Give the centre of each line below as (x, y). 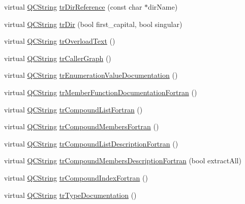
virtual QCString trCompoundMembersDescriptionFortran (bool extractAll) (123, 161)
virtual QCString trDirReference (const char (73, 7)
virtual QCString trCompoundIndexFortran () (76, 177)
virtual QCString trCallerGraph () (58, 58)
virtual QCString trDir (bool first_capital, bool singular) (93, 24)
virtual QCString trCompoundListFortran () (73, 109)
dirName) (163, 7)
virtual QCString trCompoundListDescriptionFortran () (91, 143)
